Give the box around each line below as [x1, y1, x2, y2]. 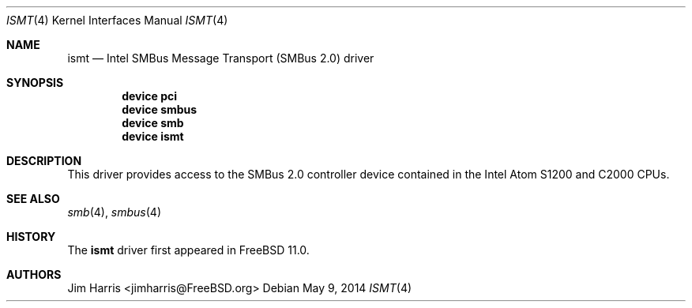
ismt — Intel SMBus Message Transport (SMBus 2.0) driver [67, 51, 374, 65]
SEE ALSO [6, 192, 60, 205]
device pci [122, 89, 178, 103]
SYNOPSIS [6, 76, 64, 89]
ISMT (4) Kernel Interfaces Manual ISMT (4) [6, 13, 228, 27]
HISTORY [6, 230, 56, 243]
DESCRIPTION [6, 154, 82, 167]
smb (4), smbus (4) [67, 205, 162, 219]
